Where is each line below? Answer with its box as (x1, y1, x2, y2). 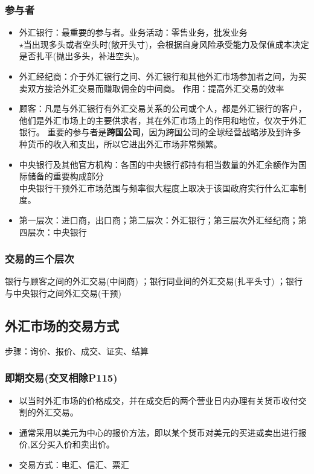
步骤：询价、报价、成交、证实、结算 (5, 344, 149, 357)
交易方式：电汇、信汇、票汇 (19, 458, 129, 470)
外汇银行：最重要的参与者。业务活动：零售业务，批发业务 (19, 26, 248, 39)
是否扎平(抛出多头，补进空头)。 (19, 50, 144, 62)
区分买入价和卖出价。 (30, 438, 115, 450)
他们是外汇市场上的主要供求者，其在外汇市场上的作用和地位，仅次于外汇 (19, 114, 307, 126)
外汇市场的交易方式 (5, 316, 119, 335)
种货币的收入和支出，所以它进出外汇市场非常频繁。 (19, 137, 222, 150)
